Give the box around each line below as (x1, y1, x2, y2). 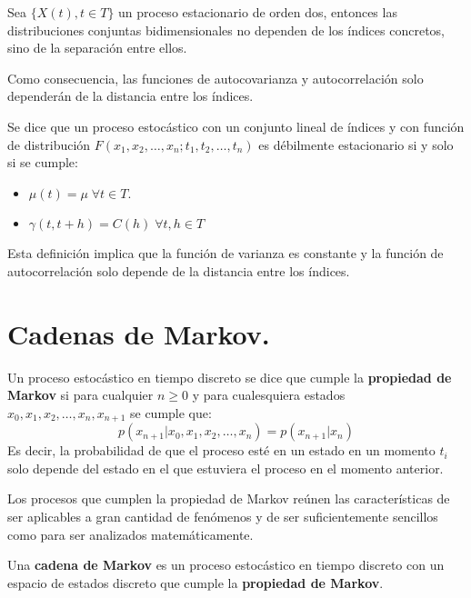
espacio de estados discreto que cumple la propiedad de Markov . (7, 573, 384, 592)
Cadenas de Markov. (7, 314, 270, 352)
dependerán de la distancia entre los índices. (7, 86, 254, 105)
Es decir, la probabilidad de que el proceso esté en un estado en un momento (7, 441, 436, 460)
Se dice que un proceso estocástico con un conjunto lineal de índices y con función (7, 116, 465, 135)
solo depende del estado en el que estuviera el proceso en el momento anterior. (7, 458, 444, 477)
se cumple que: (130, 403, 212, 422)
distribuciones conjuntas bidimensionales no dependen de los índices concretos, (7, 20, 445, 39)
